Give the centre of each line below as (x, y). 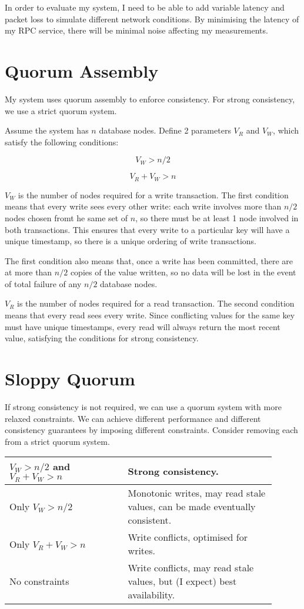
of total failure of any (43, 283)
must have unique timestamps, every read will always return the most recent (143, 326)
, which (286, 130)
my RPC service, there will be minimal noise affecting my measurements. (136, 30)
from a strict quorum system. (57, 441)
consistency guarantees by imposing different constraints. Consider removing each (151, 430)
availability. (151, 595)
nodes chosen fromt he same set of (66, 217)
